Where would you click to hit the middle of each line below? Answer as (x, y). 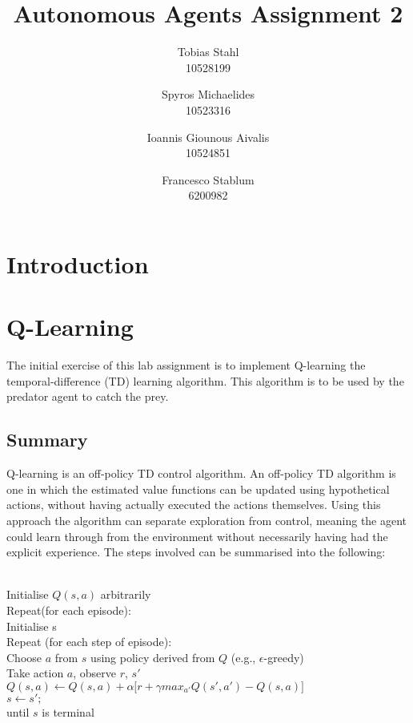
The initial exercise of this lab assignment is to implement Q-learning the (186, 365)
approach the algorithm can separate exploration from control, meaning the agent (207, 520)
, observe (95, 673)
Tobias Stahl (208, 52)
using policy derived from (153, 657)
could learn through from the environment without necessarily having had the (197, 536)
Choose (24, 657)
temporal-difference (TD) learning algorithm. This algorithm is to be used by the (205, 380)
